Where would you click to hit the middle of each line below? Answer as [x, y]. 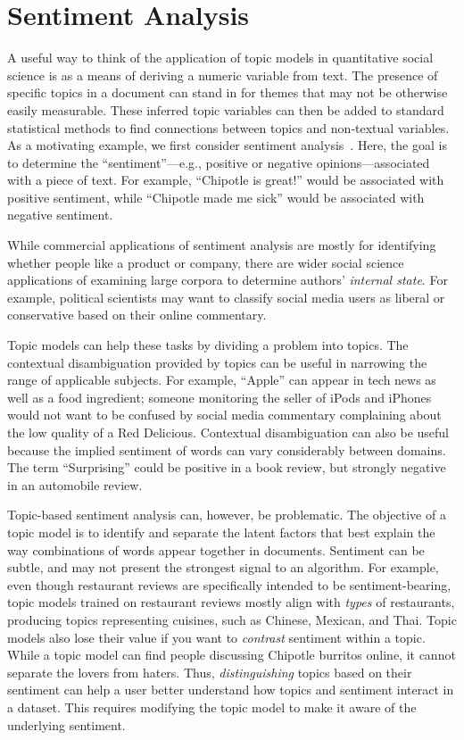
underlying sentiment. [66, 724]
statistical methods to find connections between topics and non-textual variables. [228, 127]
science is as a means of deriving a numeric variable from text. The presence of [223, 75]
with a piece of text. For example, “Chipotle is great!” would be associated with [226, 180]
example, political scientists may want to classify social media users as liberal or [226, 297]
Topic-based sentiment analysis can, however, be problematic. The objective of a [227, 515]
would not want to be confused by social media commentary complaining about [224, 415]
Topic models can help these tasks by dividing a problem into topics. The [208, 345]
